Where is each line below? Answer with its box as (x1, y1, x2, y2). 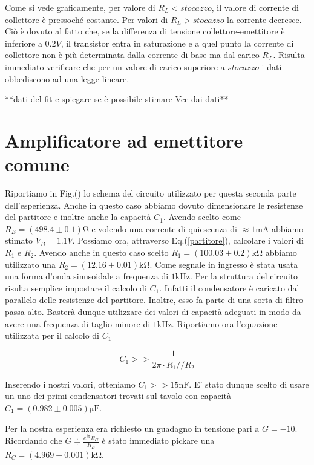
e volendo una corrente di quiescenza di (91, 222, 237, 235)
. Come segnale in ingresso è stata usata (149, 258, 298, 270)
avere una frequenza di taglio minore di (5, 317, 151, 330)
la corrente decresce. (227, 13, 302, 25)
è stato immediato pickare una (102, 434, 215, 447)
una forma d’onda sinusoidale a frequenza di (5, 270, 169, 282)
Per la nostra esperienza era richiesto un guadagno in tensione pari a (5, 421, 260, 434)
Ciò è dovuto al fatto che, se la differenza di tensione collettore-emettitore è (5, 25, 285, 37)
